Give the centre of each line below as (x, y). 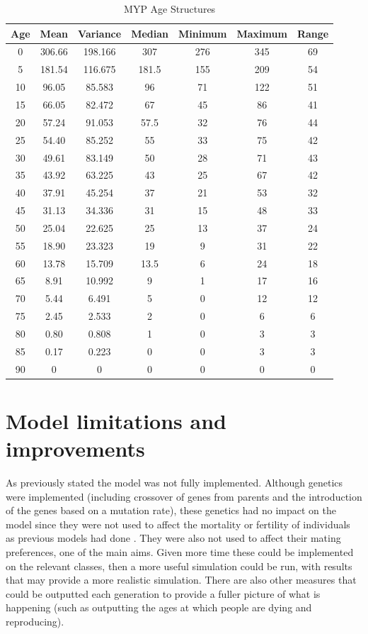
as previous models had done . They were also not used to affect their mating (173, 538)
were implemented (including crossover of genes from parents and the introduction (184, 496)
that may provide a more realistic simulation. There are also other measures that (181, 580)
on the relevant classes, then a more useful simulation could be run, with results (179, 566)
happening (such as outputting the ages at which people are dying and (159, 607)
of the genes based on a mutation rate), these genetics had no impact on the (171, 510)
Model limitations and (116, 420)
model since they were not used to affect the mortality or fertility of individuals (178, 524)
